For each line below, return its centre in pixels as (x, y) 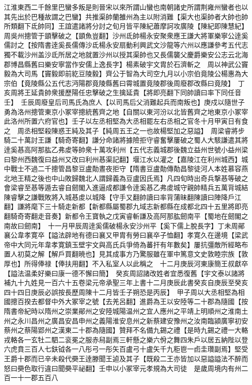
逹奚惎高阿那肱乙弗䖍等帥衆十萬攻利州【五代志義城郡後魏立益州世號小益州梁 (126, 149)
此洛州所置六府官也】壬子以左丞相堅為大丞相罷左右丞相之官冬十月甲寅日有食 (126, 121)
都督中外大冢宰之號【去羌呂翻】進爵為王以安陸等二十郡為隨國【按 (143, 301)
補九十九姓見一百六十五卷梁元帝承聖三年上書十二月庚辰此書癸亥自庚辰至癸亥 (126, 282)
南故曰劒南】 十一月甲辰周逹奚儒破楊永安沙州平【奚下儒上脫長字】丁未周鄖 (124, 225)
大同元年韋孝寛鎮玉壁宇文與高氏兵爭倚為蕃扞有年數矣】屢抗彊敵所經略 (129, 244)
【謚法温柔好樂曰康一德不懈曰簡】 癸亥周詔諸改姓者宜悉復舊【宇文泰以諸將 (124, 273)
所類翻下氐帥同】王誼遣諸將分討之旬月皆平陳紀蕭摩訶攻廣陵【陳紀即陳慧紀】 (126, 26)
